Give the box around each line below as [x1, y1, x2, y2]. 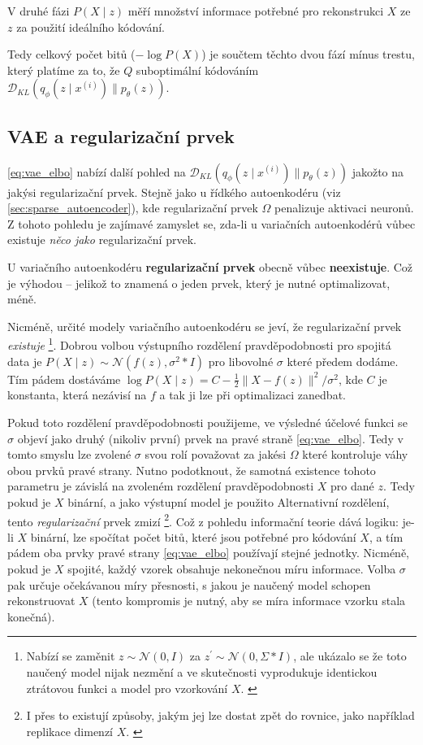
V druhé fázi [7, 2, 70, 19]
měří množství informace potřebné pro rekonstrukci [127, 2, 384, 19]
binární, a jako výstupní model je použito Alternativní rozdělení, [67, 493, 390, 510]
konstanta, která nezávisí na [7, 386, 147, 403]
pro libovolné [208, 352, 274, 369]
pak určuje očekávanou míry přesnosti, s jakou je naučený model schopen [7, 576, 371, 593]
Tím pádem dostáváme [7, 370, 121, 387]
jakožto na [352, 163, 404, 180]
